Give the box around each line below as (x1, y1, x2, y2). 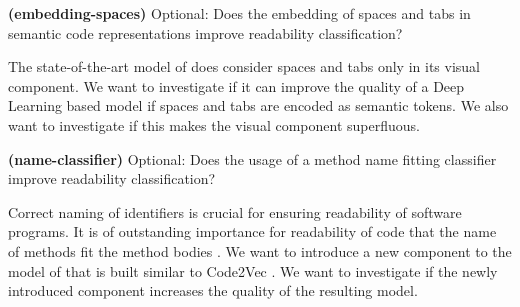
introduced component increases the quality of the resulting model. (8, 280, 418, 301)
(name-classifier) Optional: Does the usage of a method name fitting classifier (8, 148, 497, 169)
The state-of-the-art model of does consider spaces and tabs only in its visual (8, 56, 481, 77)
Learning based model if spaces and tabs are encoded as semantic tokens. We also (8, 95, 509, 116)
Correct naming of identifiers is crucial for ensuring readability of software (8, 201, 462, 222)
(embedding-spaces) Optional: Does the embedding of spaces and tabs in (8, 3, 471, 23)
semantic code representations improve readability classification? (8, 22, 403, 43)
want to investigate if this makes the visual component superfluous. (8, 114, 420, 135)
